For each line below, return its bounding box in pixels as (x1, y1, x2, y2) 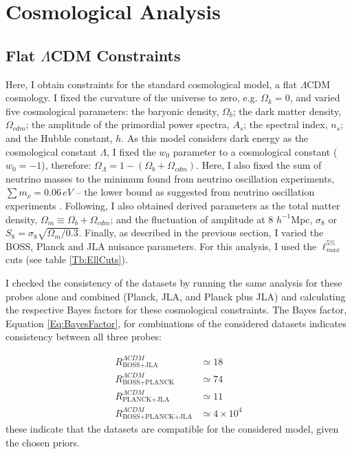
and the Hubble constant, (5, 130, 113, 145)
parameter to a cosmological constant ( (173, 144, 338, 158)
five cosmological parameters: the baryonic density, (5, 103, 219, 118)
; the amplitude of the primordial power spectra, (25, 117, 230, 132)
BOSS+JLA (122, 362, 158, 369)
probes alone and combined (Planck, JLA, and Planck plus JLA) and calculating (5, 289, 346, 303)
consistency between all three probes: (5, 329, 162, 344)
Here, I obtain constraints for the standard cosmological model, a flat (5, 76, 297, 91)
